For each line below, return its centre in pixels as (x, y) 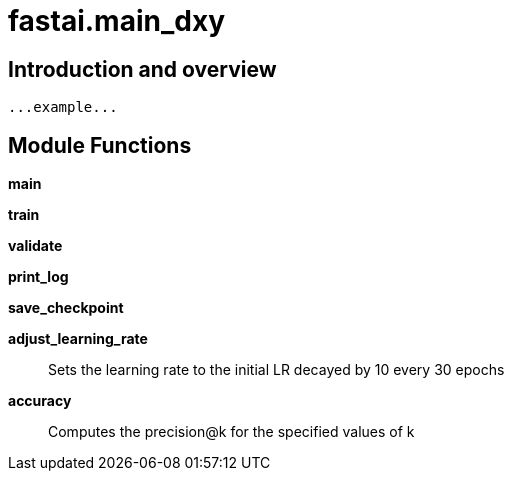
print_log (38, 277)
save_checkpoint (66, 308)
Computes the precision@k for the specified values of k (231, 432)
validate (35, 246)
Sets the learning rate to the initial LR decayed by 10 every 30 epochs (276, 370)
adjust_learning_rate (78, 339)
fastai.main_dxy (117, 21)
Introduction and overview (142, 69)
